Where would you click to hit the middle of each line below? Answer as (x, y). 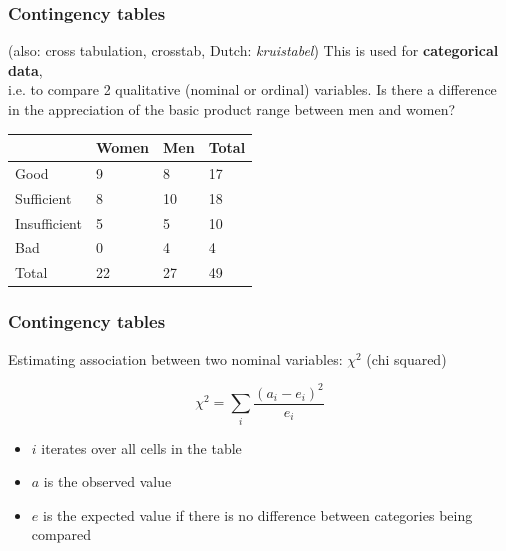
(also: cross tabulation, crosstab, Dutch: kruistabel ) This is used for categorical (253, 50)
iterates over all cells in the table (141, 447)
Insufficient (48, 222)
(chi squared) (406, 358)
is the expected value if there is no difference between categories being (257, 514)
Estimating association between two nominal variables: (175, 358)
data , (25, 69)
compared (61, 534)
